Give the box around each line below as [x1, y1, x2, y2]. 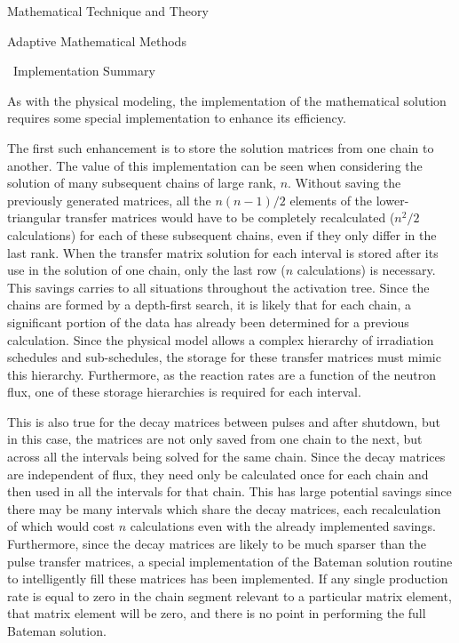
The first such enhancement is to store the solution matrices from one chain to [7, 138, 434, 157]
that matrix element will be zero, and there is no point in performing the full [7, 604, 426, 623]
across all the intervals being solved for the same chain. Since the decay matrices [7, 447, 446, 466]
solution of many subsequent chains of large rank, [7, 173, 276, 192]
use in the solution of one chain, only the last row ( [7, 261, 286, 279]
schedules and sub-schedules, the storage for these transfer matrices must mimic [7, 348, 441, 366]
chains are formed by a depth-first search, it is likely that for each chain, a [7, 295, 412, 314]
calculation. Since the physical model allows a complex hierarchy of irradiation [7, 330, 434, 349]
